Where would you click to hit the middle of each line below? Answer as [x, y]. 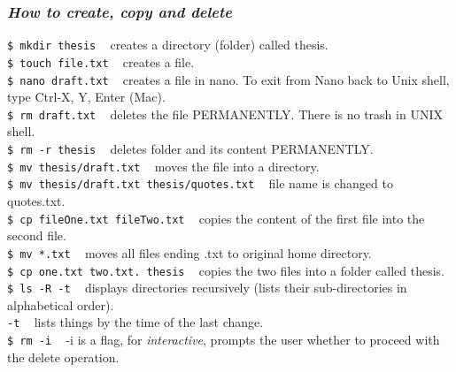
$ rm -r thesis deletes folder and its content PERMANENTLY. [190, 149]
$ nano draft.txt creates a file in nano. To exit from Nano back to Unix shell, [228, 79]
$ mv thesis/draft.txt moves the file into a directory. [163, 166]
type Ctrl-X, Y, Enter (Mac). [86, 97]
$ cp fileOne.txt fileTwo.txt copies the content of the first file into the [216, 218]
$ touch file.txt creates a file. [101, 61]
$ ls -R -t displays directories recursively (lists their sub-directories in [207, 288]
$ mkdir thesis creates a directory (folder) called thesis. [168, 45]
